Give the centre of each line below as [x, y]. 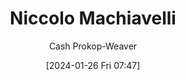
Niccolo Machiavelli [93, 18]
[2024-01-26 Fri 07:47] [93, 65]
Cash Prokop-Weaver [93, 46]
